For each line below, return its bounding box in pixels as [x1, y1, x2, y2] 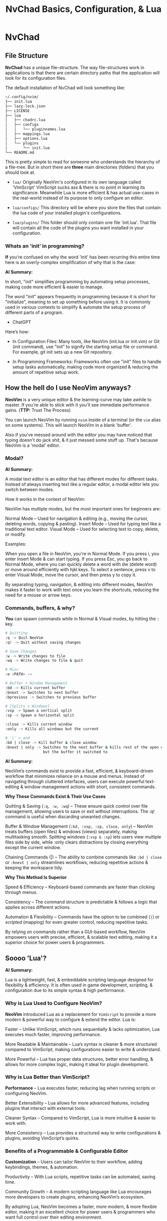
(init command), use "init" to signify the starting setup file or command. [12, 344, 158, 350]
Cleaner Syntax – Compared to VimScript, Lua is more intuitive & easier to [5, 1114, 156, 1121]
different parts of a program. [5, 309, 64, 315]
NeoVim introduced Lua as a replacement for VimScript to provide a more [5, 1011, 157, 1017]
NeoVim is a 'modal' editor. [5, 442, 61, 449]
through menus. [5, 889, 38, 895]
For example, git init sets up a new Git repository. [12, 349, 113, 355]
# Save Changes [5, 649, 37, 654]
